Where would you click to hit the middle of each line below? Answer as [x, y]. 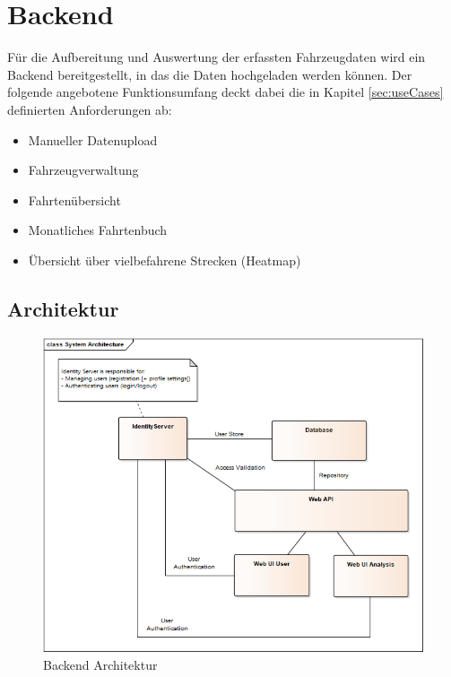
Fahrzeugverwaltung [83, 170]
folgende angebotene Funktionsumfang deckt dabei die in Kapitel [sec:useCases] [225, 92]
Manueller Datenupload [93, 139]
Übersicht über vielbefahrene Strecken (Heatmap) [165, 260]
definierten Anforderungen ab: [90, 109]
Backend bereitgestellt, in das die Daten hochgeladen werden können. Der [210, 74]
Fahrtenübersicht [74, 200]
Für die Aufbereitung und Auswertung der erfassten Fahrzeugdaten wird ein [217, 57]
